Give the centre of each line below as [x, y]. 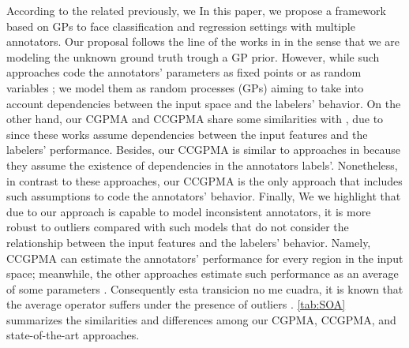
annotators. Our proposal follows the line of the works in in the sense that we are [203, 41]
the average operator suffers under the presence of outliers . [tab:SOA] [176, 304]
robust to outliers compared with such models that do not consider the [178, 227]
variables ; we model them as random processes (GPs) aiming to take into [185, 87]
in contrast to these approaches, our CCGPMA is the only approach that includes [204, 180]
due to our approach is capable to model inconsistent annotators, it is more [189, 211]
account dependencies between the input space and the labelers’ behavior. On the [204, 103]
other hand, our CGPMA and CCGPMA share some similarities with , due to [195, 119]
